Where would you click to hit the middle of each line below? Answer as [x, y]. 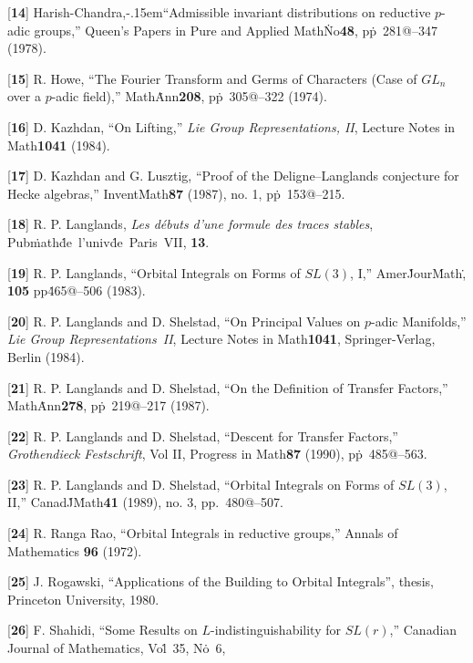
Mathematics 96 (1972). [75, 550]
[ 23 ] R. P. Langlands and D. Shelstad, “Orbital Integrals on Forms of [201, 484]
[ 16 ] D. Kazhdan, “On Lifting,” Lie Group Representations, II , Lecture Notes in [231, 126]
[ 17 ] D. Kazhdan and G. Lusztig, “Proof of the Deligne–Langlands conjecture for [233, 176]
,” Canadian [423, 630]
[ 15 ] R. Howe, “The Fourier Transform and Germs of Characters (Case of [212, 78]
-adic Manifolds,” [419, 321]
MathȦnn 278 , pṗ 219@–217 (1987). [108, 405]
